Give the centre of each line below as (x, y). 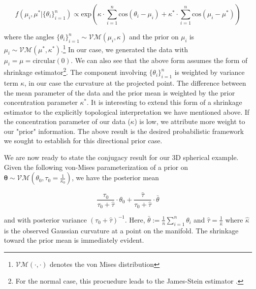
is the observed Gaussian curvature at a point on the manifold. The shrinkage (121, 230)
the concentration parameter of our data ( (67, 121)
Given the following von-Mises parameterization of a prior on (96, 167)
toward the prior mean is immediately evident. (74, 240)
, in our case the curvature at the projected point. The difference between (135, 82)
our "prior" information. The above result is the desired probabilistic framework (124, 131)
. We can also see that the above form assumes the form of (159, 60)
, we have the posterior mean (115, 177)
